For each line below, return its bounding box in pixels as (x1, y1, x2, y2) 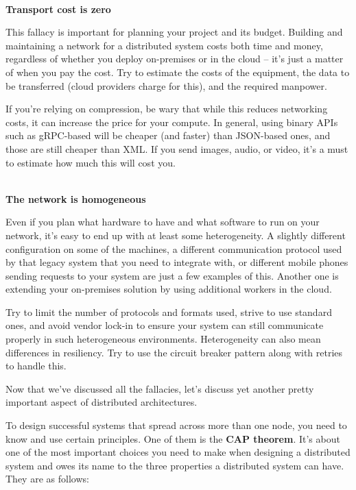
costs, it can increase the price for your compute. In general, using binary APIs (5, 114, 338, 129)
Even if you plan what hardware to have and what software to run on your (5, 215, 320, 229)
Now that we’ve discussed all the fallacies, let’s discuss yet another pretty (5, 381, 314, 395)
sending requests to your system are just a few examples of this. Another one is (5, 268, 339, 282)
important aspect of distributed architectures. (5, 395, 198, 409)
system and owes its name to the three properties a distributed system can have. (5, 458, 344, 472)
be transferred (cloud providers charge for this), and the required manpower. (5, 78, 327, 93)
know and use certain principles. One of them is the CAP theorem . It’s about (5, 431, 340, 445)
